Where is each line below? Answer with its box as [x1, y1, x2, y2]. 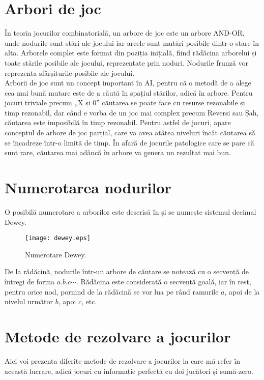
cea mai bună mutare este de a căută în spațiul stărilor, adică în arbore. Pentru [5, 87, 253, 98]
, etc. [81, 296, 97, 307]
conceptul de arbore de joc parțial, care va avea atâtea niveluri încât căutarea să [5, 127, 256, 138]
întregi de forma [5, 276, 55, 286]
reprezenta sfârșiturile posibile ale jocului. [5, 67, 135, 78]
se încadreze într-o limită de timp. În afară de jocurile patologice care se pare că [5, 137, 254, 148]
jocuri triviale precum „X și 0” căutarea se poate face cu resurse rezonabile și [5, 97, 245, 108]
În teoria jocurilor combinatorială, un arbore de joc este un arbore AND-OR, [5, 27, 245, 38]
